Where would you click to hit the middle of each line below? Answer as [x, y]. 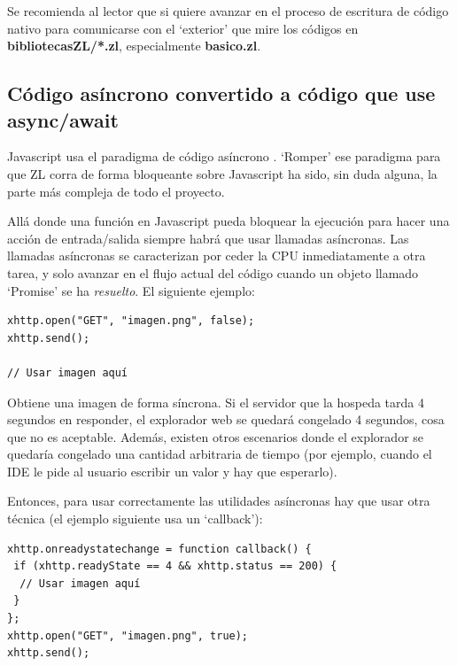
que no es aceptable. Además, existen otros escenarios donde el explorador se [216, 436]
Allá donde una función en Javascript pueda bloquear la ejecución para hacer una [228, 221]
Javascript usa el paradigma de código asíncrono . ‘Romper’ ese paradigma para [224, 156]
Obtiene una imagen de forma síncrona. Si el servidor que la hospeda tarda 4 [216, 402]
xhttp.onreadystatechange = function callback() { [159, 549]
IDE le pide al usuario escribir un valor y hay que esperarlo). [172, 471]
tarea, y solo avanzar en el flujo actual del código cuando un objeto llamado [213, 272]
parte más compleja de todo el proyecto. [116, 191]
